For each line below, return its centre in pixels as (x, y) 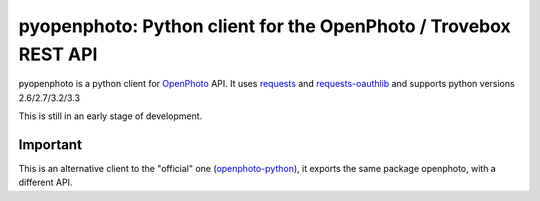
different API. (45, 182)
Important (50, 144)
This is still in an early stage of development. (110, 116)
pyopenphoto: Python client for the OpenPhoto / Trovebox (265, 26)
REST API (58, 54)
